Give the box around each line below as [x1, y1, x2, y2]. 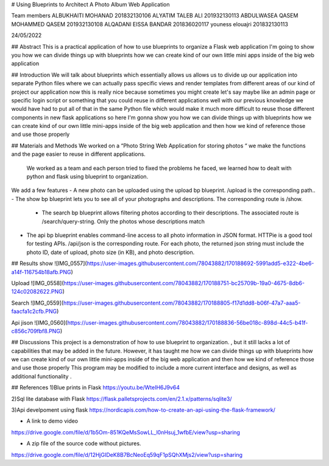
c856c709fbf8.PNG [11, 327, 61, 334]
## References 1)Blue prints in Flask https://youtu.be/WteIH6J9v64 [11, 384, 180, 391]
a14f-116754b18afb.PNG [11, 268, 71, 275]
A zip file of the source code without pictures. [26, 440, 141, 447]
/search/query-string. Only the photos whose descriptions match [41, 217, 205, 225]
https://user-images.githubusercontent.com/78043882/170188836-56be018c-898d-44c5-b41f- [67, 319, 308, 326]
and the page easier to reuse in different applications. [11, 150, 146, 158]
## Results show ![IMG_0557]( [11, 259, 88, 267]
